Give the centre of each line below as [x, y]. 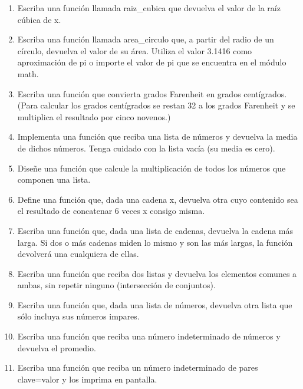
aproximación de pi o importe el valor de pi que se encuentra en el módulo [152, 62]
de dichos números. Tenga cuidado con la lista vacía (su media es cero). [146, 148]
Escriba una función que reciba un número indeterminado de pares [138, 367]
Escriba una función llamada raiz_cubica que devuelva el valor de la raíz [149, 8]
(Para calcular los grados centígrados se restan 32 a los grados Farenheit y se [156, 105]
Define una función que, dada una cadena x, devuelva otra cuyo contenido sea [158, 199]
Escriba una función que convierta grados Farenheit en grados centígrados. [152, 93]
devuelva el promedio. [57, 347]
